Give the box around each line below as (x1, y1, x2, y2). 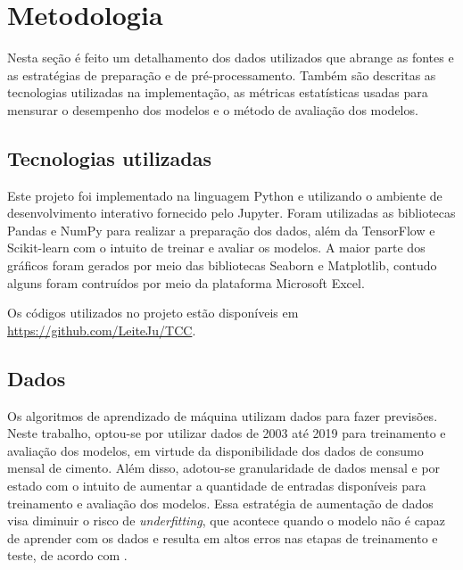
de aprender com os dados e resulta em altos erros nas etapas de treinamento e (7, 528, 438, 547)
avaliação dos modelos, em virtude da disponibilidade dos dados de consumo (7, 441, 424, 459)
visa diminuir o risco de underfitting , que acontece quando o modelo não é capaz (7, 511, 445, 530)
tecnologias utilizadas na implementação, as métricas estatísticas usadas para (7, 83, 428, 102)
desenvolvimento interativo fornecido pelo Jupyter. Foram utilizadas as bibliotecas (7, 203, 456, 222)
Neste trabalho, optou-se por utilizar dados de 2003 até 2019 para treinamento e (7, 424, 446, 442)
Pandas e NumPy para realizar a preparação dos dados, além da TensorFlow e (7, 220, 435, 239)
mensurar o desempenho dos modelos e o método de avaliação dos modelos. (7, 100, 418, 119)
